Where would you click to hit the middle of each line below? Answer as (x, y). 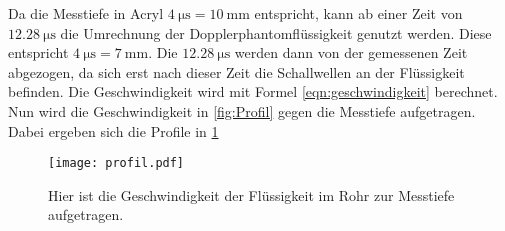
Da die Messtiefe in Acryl (86, 13)
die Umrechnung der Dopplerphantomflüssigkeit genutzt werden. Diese (276, 32)
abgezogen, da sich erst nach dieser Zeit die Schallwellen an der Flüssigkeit (236, 71)
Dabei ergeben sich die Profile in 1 (113, 130)
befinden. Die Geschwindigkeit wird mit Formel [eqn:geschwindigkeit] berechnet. (253, 91)
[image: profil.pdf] (116, 163)
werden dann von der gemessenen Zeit (351, 52)
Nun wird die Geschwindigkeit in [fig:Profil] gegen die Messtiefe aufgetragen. (242, 110)
